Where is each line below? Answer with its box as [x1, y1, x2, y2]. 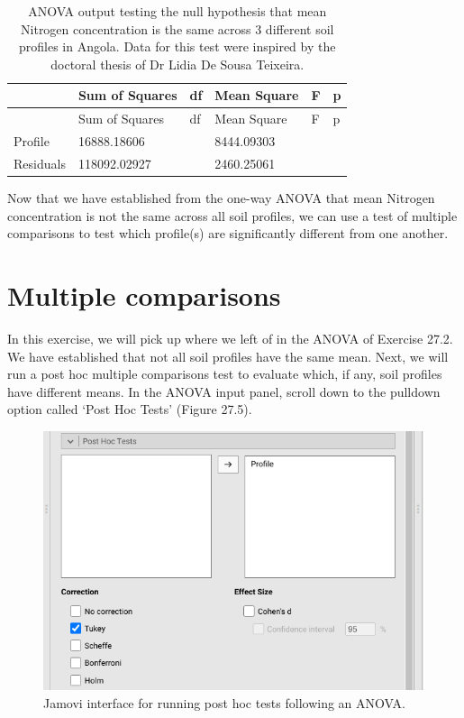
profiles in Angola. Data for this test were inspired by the [19, 37, 336, 56]
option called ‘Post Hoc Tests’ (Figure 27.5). [7, 400, 252, 419]
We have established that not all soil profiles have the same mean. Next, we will [7, 346, 449, 365]
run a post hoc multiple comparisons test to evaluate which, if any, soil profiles [7, 364, 442, 383]
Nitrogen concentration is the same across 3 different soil [21, 19, 334, 38]
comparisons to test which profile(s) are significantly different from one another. [7, 224, 449, 243]
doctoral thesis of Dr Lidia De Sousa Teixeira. [50, 54, 305, 73]
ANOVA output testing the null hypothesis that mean [28, 2, 327, 20]
